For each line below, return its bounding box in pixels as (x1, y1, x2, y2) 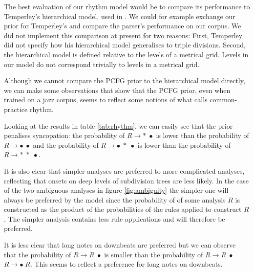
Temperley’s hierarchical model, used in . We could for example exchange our (4, 11, 235, 21)
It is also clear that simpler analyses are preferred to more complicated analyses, (4, 165, 245, 176)
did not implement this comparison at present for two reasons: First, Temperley (4, 30, 243, 40)
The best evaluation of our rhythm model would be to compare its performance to (4, 1, 250, 11)
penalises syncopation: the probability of (4, 130, 125, 140)
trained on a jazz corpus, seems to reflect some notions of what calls (4, 94, 208, 105)
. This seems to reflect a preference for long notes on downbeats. (30, 259, 223, 269)
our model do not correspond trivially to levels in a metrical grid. (4, 59, 200, 69)
